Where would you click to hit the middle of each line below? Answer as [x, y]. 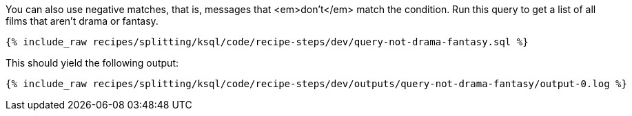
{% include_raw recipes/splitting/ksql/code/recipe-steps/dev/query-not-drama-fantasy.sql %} [267, 42]
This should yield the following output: [92, 63]
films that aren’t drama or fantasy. [82, 21]
